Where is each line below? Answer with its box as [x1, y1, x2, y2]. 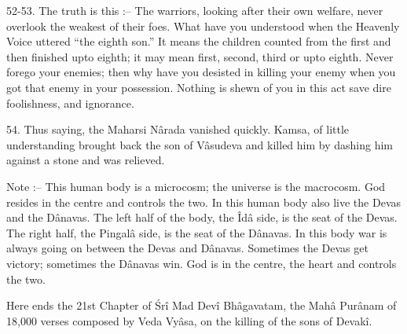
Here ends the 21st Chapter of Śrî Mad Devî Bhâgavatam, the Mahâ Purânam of [6, 297, 397, 314]
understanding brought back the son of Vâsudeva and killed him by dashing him [6, 136, 393, 152]
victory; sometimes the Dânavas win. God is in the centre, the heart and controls [6, 255, 397, 271]
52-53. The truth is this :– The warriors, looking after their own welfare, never [6, 2, 383, 18]
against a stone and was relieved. [6, 152, 165, 168]
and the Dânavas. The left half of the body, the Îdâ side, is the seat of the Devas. [6, 209, 398, 226]
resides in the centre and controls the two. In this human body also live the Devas [6, 193, 401, 210]
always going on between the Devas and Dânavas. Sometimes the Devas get [6, 240, 368, 256]
